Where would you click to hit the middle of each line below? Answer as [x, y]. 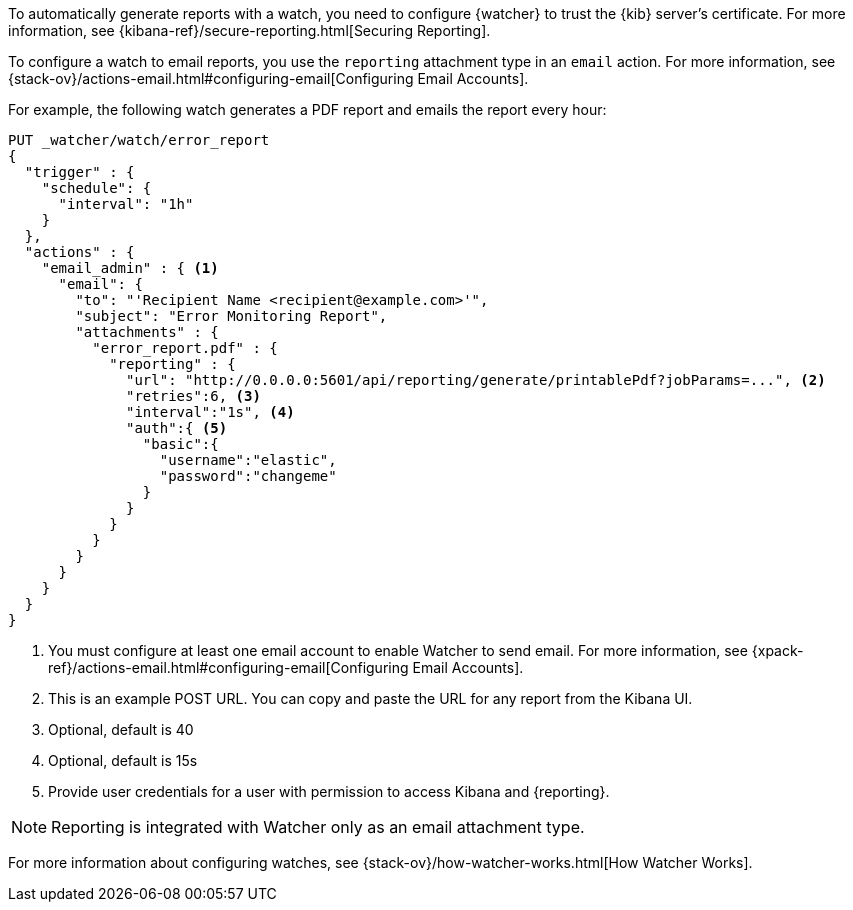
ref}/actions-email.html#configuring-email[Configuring [228, 667]
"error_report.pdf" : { [185, 348]
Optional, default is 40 [121, 729]
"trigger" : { [79, 172]
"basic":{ [180, 444]
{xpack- [777, 650]
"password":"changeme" [248, 476]
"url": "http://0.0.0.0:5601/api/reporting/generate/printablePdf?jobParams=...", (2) [476, 380]
